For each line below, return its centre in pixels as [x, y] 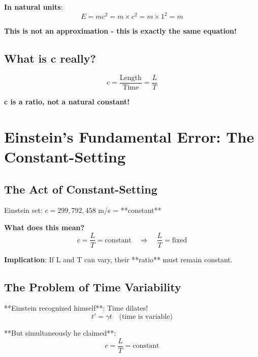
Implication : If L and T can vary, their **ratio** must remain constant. [118, 259]
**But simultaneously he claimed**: [60, 332]
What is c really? [50, 58]
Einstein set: [23, 210]
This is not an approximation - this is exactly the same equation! [120, 31]
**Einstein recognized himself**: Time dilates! [76, 308]
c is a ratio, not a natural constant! [67, 101]
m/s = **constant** [130, 210]
